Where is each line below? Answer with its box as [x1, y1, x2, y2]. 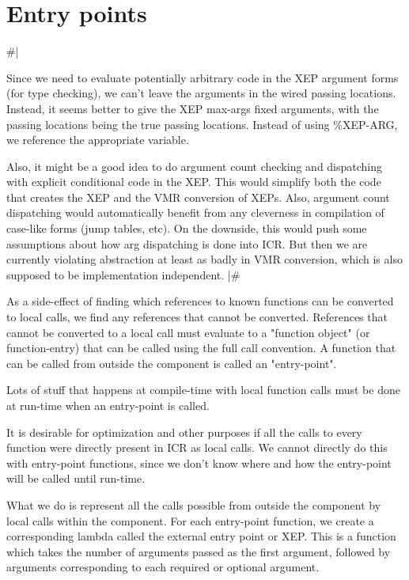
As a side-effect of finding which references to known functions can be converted [6, 293, 394, 309]
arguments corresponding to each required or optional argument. [6, 559, 320, 575]
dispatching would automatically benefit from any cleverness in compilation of [6, 204, 384, 221]
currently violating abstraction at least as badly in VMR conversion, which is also [6, 251, 403, 267]
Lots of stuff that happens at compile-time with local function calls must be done [6, 381, 400, 398]
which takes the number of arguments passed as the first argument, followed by [6, 543, 391, 559]
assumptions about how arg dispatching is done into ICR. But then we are [6, 235, 368, 252]
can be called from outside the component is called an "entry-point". [6, 354, 337, 371]
